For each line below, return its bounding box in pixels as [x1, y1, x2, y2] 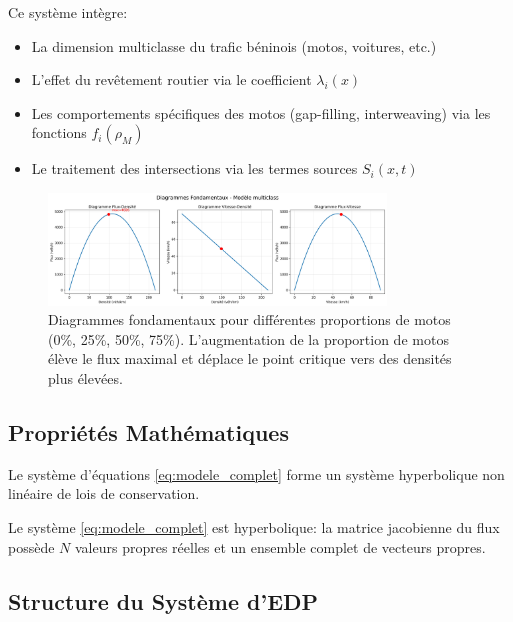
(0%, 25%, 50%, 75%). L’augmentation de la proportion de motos [48, 328, 449, 349]
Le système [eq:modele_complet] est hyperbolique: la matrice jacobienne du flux [8, 516, 500, 537]
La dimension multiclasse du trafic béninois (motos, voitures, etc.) [31, 35, 437, 56]
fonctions [31, 122, 87, 143]
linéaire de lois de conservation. [8, 483, 200, 504]
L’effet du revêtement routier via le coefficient [31, 69, 312, 90]
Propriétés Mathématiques [8, 416, 289, 447]
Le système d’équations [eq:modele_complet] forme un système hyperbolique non [8, 463, 505, 484]
